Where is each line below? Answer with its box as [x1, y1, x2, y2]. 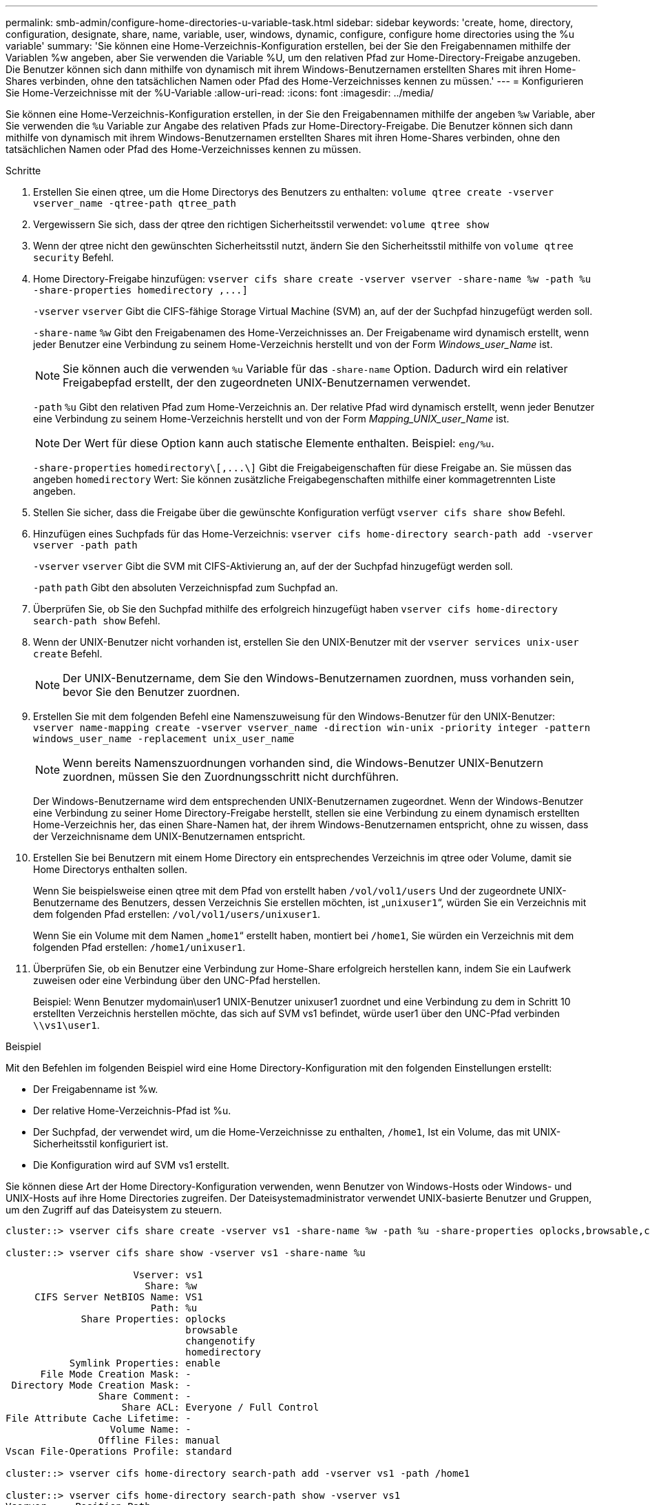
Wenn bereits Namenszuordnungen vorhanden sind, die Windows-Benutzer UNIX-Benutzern [63, 756, 543, 770]
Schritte [6, 165, 41, 176]
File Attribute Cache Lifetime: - [6, 1413, 191, 1424]
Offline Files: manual [98, 1435, 220, 1446]
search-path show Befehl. [33, 615, 160, 626]
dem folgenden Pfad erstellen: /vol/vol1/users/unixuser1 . [33, 908, 321, 920]
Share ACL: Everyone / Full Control [121, 1402, 319, 1413]
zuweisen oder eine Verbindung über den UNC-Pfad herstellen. [33, 974, 321, 986]
